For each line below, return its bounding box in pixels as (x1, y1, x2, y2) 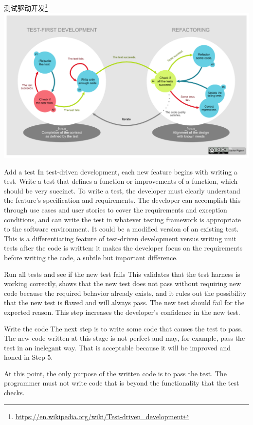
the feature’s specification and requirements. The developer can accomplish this (4, 195, 241, 205)
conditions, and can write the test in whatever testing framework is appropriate (4, 214, 241, 224)
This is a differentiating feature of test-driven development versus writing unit (4, 233, 236, 243)
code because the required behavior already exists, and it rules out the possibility (4, 288, 247, 298)
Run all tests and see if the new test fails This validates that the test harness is (4, 269, 240, 279)
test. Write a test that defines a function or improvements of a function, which (4, 176, 238, 186)
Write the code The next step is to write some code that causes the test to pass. (4, 323, 243, 333)
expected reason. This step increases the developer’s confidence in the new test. (4, 307, 240, 317)
